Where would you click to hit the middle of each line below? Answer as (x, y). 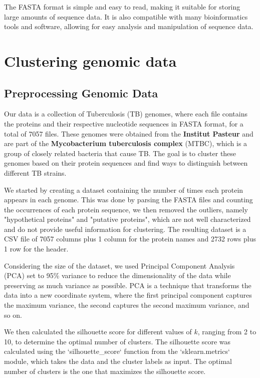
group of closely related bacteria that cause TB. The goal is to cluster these (120, 153)
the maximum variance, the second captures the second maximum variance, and (127, 305)
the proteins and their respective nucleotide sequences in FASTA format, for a (124, 123)
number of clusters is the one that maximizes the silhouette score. (105, 371)
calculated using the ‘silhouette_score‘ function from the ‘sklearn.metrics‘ (117, 351)
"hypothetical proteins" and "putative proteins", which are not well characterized (127, 219)
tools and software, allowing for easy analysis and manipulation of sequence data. (129, 26)
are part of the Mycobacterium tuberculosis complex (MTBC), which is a (126, 143)
